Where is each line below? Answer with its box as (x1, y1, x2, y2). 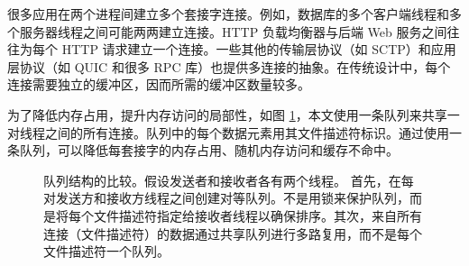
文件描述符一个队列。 (43, 242, 170, 261)
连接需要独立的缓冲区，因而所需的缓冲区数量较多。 (7, 75, 310, 94)
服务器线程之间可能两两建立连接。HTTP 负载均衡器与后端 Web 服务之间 (19, 22, 447, 41)
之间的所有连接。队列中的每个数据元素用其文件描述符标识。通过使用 (44, 123, 449, 142)
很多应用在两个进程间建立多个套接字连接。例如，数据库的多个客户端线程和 (7, 5, 449, 23)
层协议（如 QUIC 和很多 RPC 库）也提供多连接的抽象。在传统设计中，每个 (7, 57, 451, 76)
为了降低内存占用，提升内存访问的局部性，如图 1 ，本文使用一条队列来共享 (7, 105, 447, 124)
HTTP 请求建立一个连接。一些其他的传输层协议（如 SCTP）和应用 (61, 40, 456, 59)
